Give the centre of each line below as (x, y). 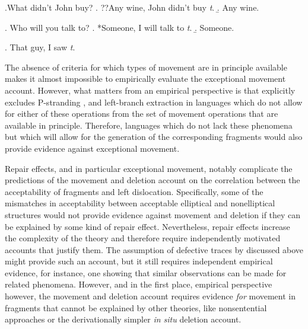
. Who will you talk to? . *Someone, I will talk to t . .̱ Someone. (120, 27)
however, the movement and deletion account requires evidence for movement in (150, 296)
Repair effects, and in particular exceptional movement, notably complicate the (149, 168)
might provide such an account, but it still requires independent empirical (139, 261)
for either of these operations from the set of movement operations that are (142, 114)
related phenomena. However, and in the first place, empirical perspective (139, 284)
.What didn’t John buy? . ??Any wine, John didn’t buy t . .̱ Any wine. (132, 7)
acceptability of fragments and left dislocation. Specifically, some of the (134, 191)
